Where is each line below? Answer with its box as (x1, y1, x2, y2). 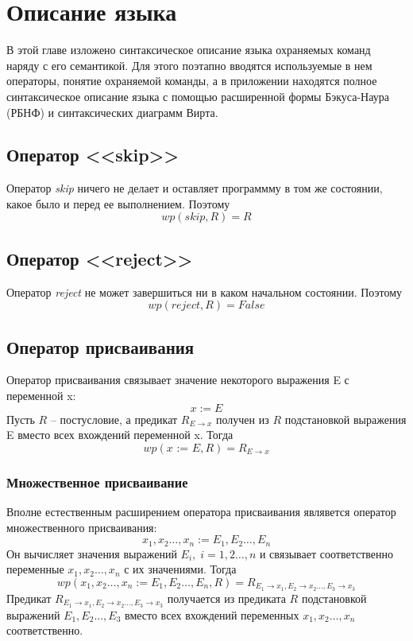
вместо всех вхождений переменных (125, 606, 299, 623)
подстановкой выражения (284, 410, 407, 427)
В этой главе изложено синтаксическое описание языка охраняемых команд (6, 41, 371, 58)
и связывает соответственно (259, 545, 393, 561)
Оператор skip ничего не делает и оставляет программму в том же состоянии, (6, 180, 383, 196)
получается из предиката (167, 589, 286, 606)
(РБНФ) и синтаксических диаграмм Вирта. (6, 103, 218, 120)
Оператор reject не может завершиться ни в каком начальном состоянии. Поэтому (6, 283, 403, 300)
